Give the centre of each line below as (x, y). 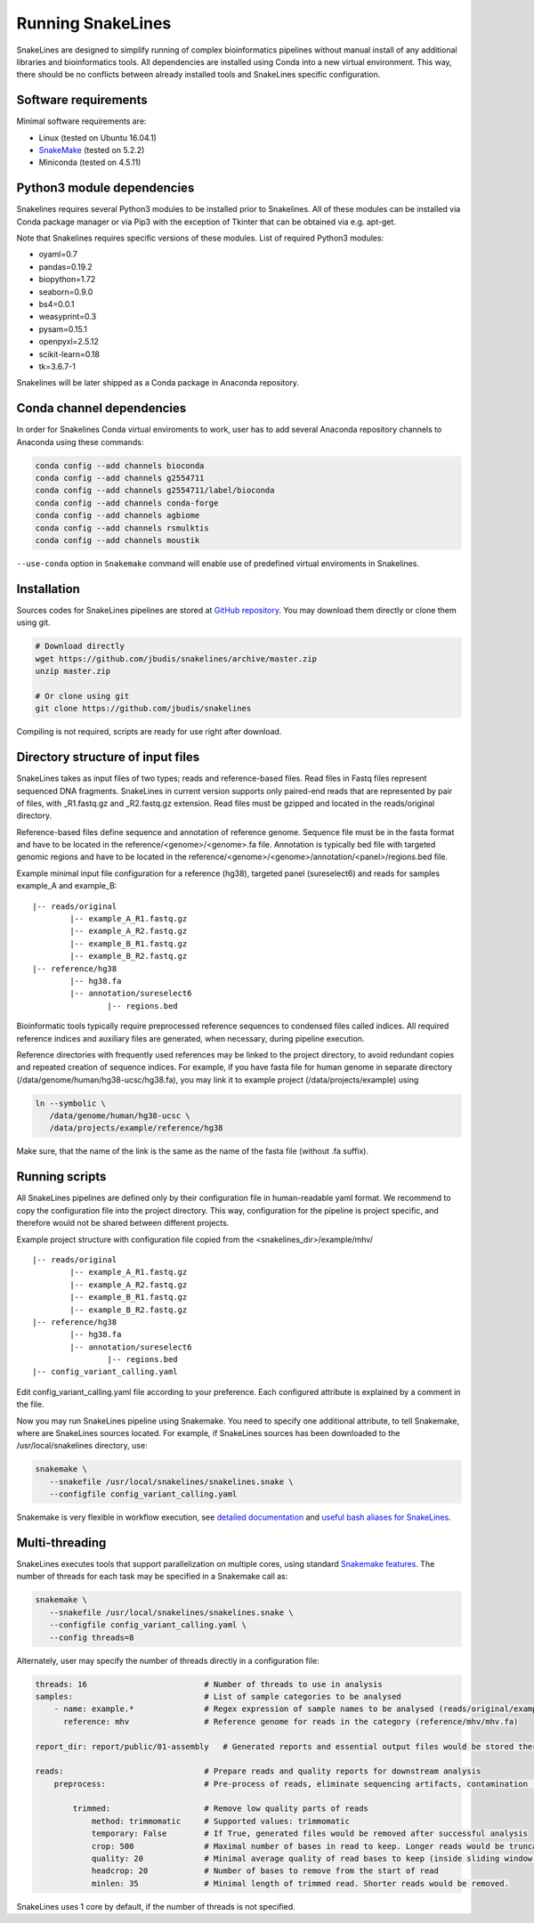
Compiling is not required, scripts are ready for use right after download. (149, 732)
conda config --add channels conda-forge (127, 503)
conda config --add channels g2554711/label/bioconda (155, 491)
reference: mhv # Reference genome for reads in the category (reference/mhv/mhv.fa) (291, 1721)
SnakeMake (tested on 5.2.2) (92, 150)
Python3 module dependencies (105, 188)
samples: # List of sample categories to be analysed (218, 1696)
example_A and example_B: (67, 886)
